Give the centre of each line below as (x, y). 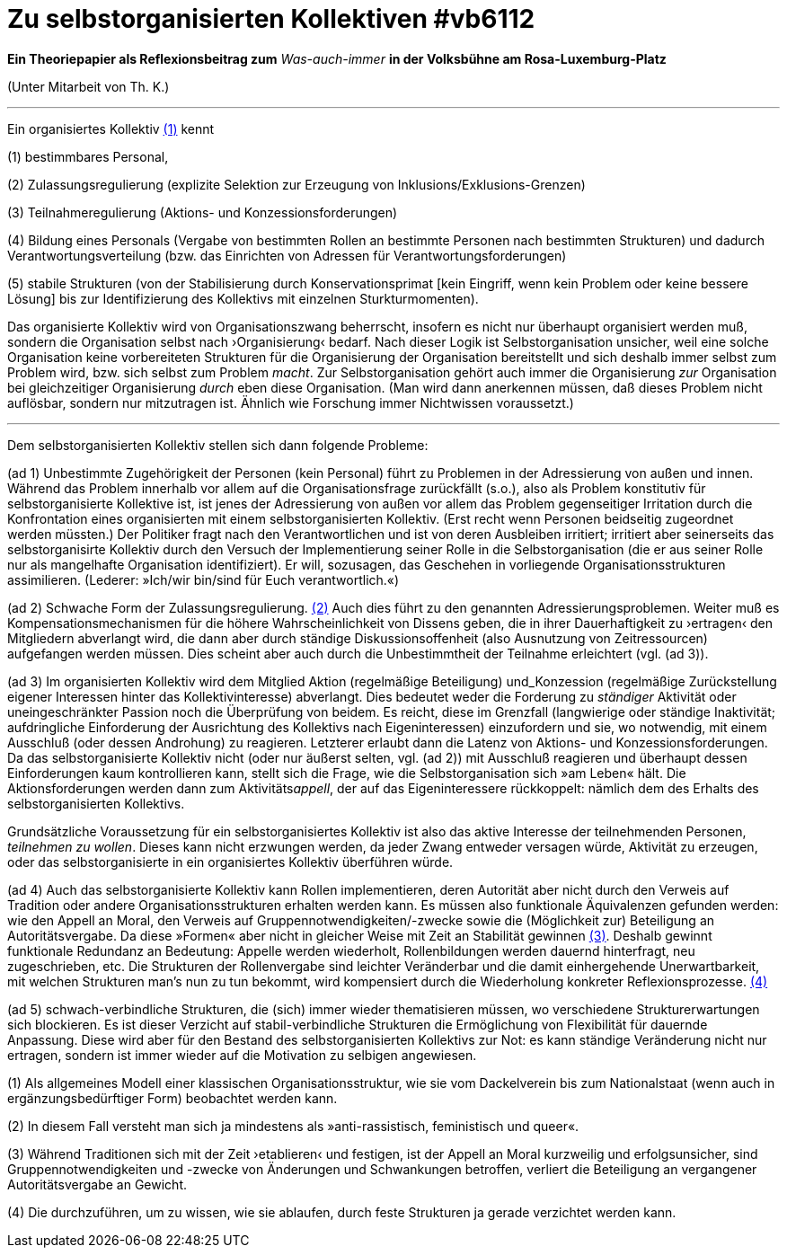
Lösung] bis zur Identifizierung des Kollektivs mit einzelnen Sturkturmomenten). (243, 298)
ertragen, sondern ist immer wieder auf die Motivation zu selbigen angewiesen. (242, 1055)
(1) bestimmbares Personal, (88, 156)
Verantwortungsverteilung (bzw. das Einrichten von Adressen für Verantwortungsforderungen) (287, 255)
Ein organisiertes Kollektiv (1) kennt (111, 128)
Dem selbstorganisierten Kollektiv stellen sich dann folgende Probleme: (218, 445)
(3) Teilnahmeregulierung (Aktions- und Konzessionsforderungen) (203, 212)
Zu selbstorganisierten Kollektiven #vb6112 (271, 19)
